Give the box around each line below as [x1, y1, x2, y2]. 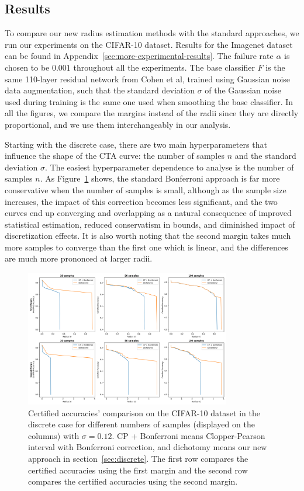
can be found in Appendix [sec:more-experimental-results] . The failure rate [5, 50, 274, 62]
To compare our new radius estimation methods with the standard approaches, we [5, 27, 299, 39]
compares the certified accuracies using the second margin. [28, 475, 238, 487]
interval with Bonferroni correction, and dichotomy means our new [28, 441, 267, 453]
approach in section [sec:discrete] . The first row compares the [28, 452, 248, 464]
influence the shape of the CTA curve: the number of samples [5, 149, 224, 162]
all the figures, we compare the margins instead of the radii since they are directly [5, 107, 299, 119]
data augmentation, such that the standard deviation [5, 84, 195, 96]
